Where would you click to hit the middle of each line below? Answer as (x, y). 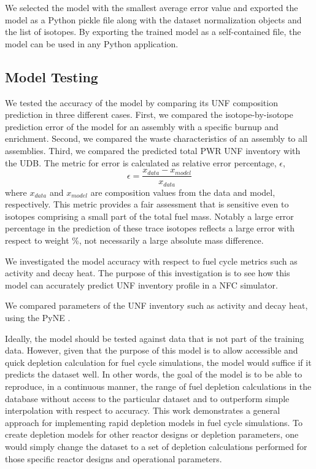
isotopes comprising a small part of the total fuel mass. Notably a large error (149, 216)
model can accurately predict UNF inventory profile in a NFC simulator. (141, 285)
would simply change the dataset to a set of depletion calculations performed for (156, 446)
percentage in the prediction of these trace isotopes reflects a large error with (150, 228)
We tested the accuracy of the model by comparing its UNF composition (141, 102)
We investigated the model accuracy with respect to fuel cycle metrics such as (151, 261)
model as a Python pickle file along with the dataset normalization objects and (153, 19)
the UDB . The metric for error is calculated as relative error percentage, (141, 162)
